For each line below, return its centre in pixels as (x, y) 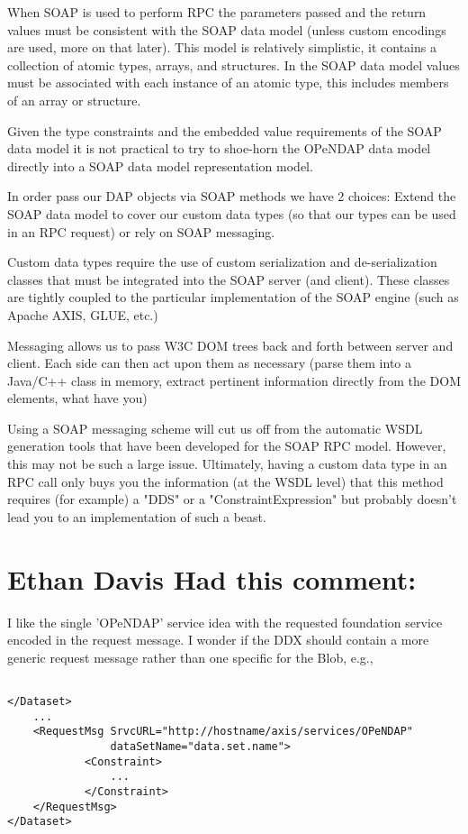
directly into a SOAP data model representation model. (160, 165)
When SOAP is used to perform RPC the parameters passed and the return (217, 12)
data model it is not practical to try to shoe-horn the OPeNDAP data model (219, 148)
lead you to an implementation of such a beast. (137, 516)
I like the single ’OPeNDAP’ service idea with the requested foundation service (225, 622)
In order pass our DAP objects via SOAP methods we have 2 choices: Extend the (232, 196)
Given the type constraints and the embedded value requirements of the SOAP (225, 130)
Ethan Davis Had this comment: (212, 578)
